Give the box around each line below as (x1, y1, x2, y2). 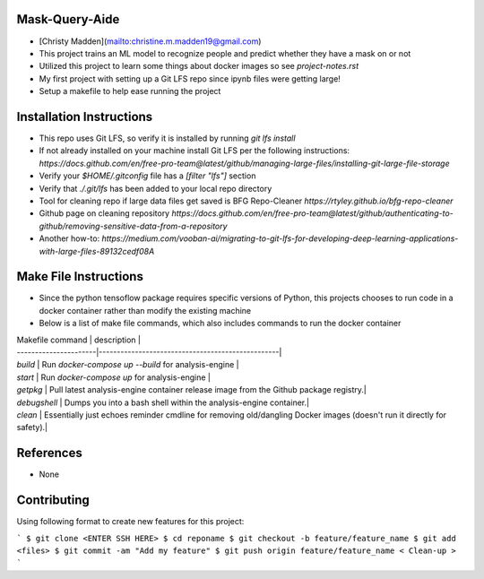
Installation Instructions (16, 108, 153, 125)
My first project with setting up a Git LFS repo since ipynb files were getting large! (39, 73, 341, 84)
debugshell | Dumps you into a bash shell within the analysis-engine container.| (16, 397, 309, 408)
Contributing (16, 493, 90, 508)
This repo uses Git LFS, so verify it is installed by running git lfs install (39, 133, 296, 143)
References (16, 445, 82, 461)
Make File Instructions (16, 269, 143, 284)
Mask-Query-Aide (16, 12, 120, 27)
